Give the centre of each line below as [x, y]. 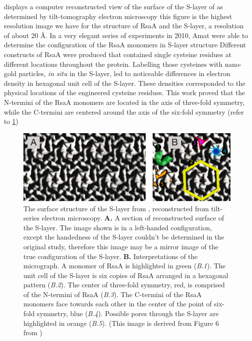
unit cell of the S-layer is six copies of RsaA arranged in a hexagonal [126, 275]
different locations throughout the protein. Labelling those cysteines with [113, 64]
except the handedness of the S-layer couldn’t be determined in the [124, 237]
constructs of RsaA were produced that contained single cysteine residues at [118, 54]
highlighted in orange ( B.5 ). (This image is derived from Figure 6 [121, 323]
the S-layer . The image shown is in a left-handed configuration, [118, 227]
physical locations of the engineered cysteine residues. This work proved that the [125, 92]
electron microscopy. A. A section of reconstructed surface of [133, 218]
